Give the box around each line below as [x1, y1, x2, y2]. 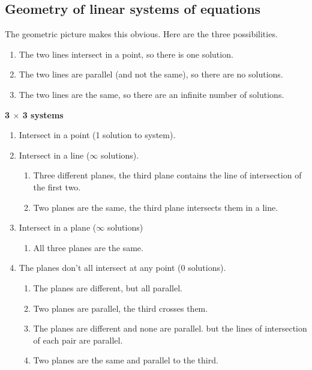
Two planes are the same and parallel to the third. [33, 354, 218, 366]
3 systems [22, 108, 64, 121]
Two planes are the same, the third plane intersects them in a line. [33, 201, 278, 213]
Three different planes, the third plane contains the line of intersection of [33, 169, 302, 181]
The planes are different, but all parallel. [33, 281, 182, 294]
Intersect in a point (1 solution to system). [19, 129, 176, 141]
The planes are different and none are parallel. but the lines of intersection [33, 322, 307, 335]
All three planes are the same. [33, 241, 143, 253]
